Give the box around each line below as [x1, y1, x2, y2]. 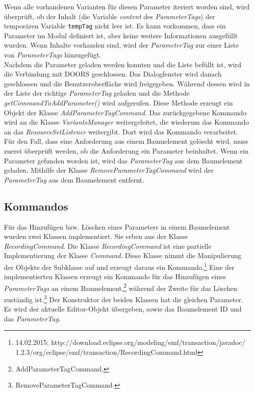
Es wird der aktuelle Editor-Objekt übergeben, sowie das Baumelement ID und [4, 304, 242, 314]
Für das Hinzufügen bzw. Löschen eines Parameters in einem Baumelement [4, 221, 230, 232]
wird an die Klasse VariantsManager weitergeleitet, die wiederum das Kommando [4, 117, 249, 127]
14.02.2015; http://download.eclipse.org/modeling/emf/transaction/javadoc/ [15, 337, 246, 347]
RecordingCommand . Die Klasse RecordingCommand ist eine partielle [4, 240, 212, 251]
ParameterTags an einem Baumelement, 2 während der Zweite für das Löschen [4, 281, 237, 293]
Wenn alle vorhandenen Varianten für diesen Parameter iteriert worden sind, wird [4, 1, 250, 11]
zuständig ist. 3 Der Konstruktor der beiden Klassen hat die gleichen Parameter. [4, 293, 243, 304]
